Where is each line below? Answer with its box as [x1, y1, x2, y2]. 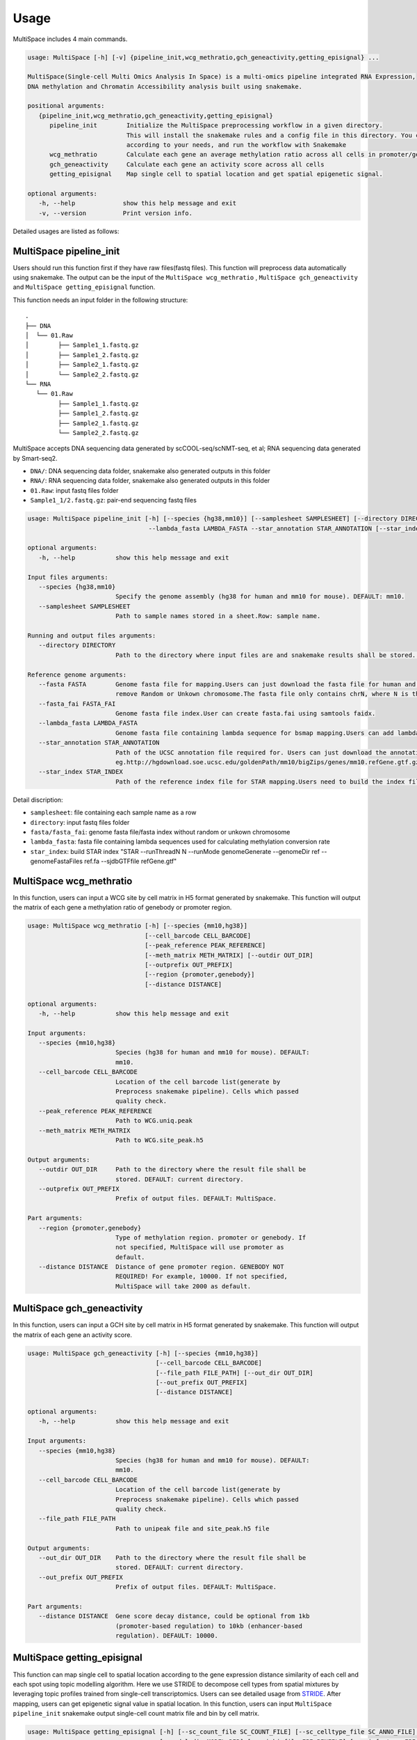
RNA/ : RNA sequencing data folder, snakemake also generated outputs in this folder [30, 477, 270, 485]
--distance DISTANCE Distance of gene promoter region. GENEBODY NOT [38, 1263, 284, 1271]
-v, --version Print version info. [38, 209, 193, 217]
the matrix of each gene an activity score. [13, 1330, 132, 1339]
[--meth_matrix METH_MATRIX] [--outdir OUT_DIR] [145, 951, 314, 959]
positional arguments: [27, 102, 105, 110]
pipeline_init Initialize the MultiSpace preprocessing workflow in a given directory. [49, 122, 384, 129]
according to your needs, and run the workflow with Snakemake [126, 141, 347, 149]
